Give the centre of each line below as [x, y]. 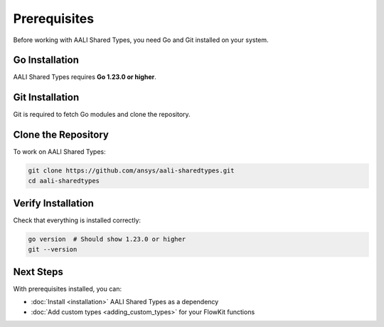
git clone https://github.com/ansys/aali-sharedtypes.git [131, 171]
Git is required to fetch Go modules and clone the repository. [102, 115]
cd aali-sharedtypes [64, 181]
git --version [53, 249]
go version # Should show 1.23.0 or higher [107, 239]
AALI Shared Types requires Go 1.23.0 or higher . [85, 77]
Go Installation [46, 60]
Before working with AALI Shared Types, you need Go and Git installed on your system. [141, 40]
